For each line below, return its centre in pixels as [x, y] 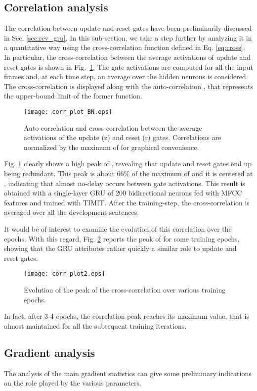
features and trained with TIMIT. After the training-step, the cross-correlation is [127, 202]
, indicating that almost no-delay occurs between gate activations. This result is [125, 183]
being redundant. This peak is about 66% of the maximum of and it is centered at [128, 173]
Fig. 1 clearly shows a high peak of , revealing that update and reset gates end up [128, 164]
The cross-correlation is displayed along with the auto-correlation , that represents [128, 86]
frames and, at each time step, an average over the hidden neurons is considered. [126, 76]
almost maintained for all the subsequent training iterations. [95, 325]
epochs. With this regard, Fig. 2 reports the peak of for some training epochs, [122, 238]
